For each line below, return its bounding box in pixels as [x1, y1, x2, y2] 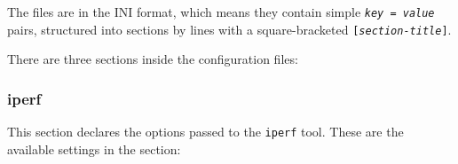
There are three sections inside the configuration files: [7, 50, 298, 68]
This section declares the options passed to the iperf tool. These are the [7, 122, 404, 141]
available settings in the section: [7, 139, 181, 158]
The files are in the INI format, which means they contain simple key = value [7, 3, 435, 20]
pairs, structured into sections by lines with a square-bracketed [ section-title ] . [7, 20, 452, 38]
